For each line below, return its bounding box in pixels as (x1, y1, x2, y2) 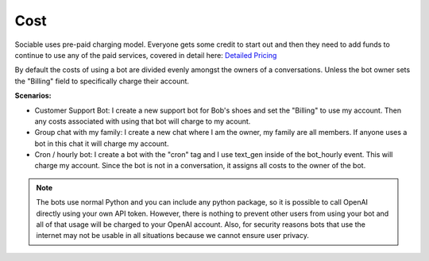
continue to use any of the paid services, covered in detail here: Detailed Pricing (14, 50, 277, 59)
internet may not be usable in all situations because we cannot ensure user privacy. (36, 231, 310, 240)
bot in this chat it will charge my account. (34, 139, 169, 148)
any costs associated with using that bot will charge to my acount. (34, 116, 251, 126)
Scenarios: (14, 91, 52, 101)
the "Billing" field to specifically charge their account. (14, 76, 190, 86)
